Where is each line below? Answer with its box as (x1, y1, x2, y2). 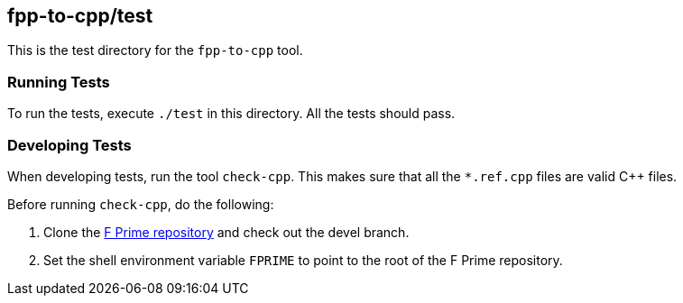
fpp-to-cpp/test (7, 5, 153, 27)
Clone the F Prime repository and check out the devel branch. (43, 224, 410, 240)
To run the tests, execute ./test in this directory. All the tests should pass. (7, 106, 456, 122)
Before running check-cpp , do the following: (7, 196, 274, 212)
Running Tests (7, 72, 110, 91)
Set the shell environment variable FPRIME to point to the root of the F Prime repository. (43, 252, 563, 268)
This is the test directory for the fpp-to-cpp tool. (7, 42, 303, 59)
